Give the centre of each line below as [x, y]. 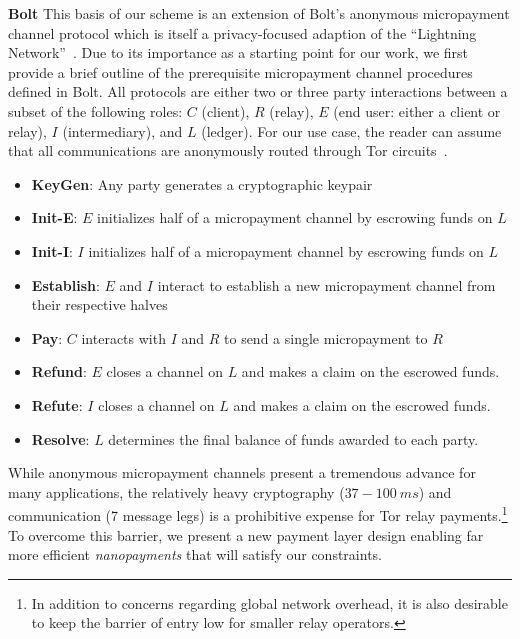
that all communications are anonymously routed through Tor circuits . [228, 150]
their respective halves [99, 304]
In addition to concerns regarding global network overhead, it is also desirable [269, 602]
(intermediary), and [122, 130]
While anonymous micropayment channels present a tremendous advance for [242, 472]
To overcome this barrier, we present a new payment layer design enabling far [246, 534]
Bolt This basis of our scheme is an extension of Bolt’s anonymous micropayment [259, 13]
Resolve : [60, 438]
